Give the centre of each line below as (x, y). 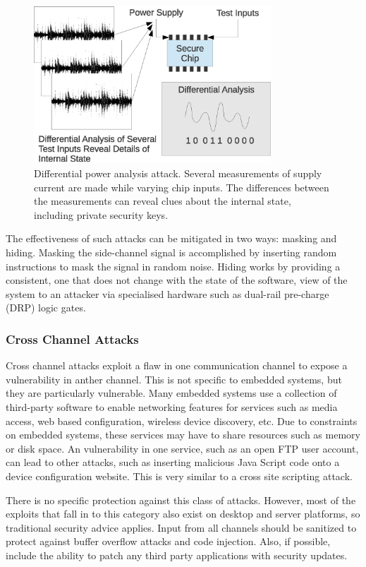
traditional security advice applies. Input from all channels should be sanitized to (181, 527)
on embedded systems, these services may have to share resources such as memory (183, 435)
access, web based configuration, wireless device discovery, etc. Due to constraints (182, 420)
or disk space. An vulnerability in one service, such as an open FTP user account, (182, 448)
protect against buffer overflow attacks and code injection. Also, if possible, (168, 541)
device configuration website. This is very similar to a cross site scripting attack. (179, 476)
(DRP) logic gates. (46, 308)
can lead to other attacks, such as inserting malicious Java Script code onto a (173, 462)
